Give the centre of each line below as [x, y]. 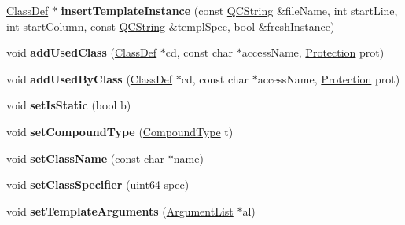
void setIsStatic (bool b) [69, 105]
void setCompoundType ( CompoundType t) [120, 131]
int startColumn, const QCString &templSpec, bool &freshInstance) [171, 26]
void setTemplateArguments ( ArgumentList [120, 210]
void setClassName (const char [86, 158]
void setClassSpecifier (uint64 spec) [98, 184]
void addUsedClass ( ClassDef [82, 52]
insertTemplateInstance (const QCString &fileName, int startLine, [229, 10]
